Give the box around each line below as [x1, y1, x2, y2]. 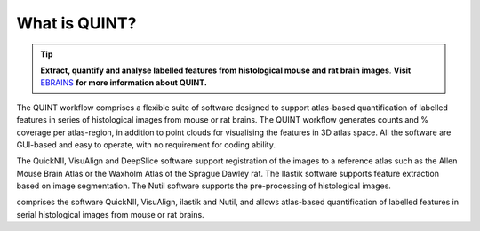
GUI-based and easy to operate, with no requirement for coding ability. [16, 139, 276, 150]
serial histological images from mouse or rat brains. [16, 209, 204, 219]
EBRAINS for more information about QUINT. [40, 77, 208, 88]
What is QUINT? [16, 13, 137, 33]
